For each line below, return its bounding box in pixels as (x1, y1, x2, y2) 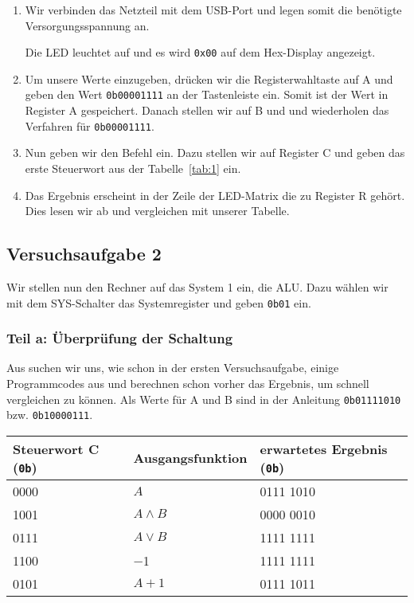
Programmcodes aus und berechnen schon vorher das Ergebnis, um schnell (6, 374, 369, 391)
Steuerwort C (13, 439, 100, 458)
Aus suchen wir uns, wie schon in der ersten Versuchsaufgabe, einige (6, 359, 339, 376)
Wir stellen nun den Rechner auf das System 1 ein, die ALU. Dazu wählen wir (6, 278, 389, 295)
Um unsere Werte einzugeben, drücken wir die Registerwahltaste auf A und (25, 70, 393, 87)
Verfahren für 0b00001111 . (25, 117, 154, 134)
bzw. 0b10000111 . (6, 406, 93, 423)
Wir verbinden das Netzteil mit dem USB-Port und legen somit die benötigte (25, 2, 402, 18)
